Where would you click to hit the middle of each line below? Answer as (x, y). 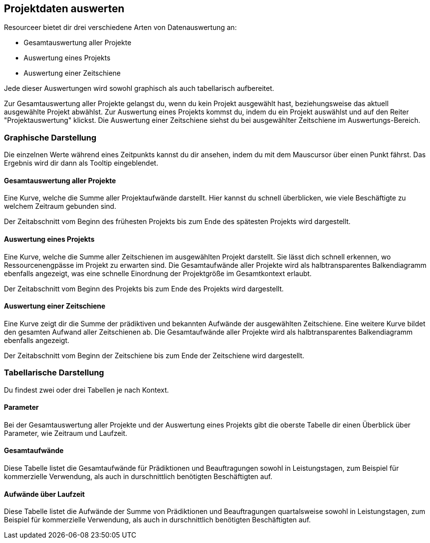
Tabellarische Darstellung (54, 373)
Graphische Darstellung (50, 137)
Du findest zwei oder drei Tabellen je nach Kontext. (86, 390)
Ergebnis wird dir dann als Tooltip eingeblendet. (81, 163)
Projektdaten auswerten (64, 9)
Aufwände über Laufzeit (44, 494)
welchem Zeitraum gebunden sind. (60, 206)
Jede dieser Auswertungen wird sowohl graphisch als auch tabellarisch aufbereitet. (139, 88)
